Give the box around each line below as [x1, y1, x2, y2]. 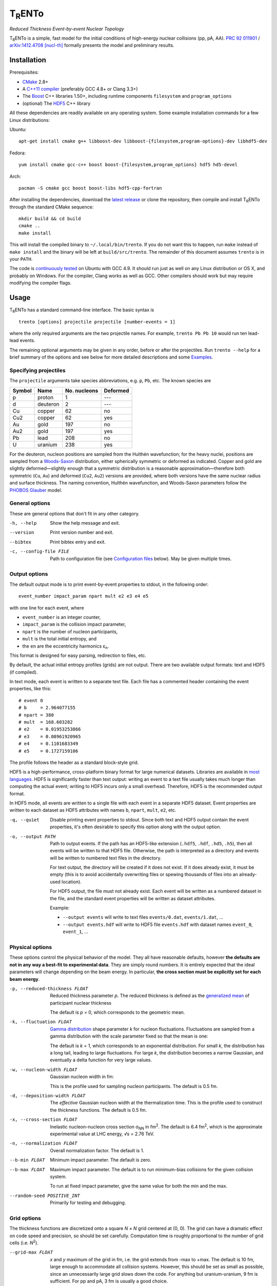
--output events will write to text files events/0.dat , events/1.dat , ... [63, 914, 224, 920]
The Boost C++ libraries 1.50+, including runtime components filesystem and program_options [22, 93, 232, 99]
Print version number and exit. [50, 529, 114, 535]
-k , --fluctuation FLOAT [9, 1019, 72, 1025]
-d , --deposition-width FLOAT [9, 1093, 86, 1098]
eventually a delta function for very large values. [50, 1057, 152, 1063]
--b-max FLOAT [9, 1167, 45, 1172]
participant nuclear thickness [50, 999, 112, 1006]
